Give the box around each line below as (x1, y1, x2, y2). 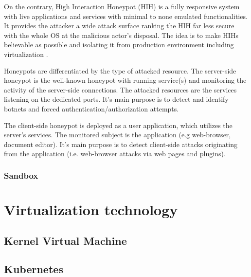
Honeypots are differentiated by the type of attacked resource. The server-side (4, 65, 236, 75)
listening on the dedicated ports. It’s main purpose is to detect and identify (4, 94, 229, 104)
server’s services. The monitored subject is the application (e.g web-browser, (4, 129, 231, 140)
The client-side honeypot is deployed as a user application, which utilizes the (4, 120, 233, 130)
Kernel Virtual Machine (4, 233, 127, 248)
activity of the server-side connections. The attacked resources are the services (4, 84, 237, 94)
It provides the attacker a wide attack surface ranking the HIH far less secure (4, 20, 234, 31)
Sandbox (4, 169, 38, 181)
